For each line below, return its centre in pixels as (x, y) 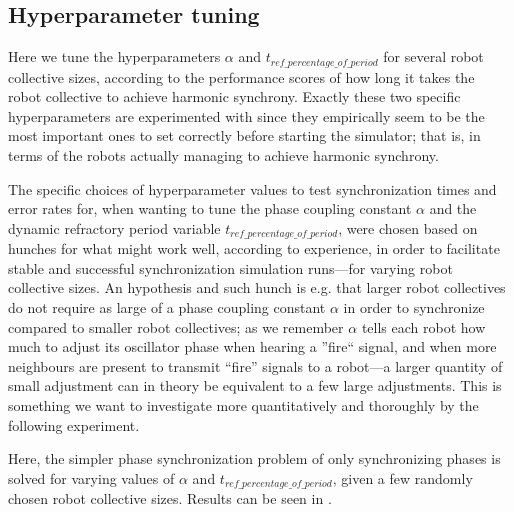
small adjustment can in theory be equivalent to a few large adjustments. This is (255, 385)
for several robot (433, 56)
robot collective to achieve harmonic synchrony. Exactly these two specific (234, 96)
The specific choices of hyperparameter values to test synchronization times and (252, 188)
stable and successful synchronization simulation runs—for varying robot (230, 267)
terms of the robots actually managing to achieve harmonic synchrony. (223, 155)
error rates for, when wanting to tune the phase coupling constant (210, 208)
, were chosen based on (408, 227)
